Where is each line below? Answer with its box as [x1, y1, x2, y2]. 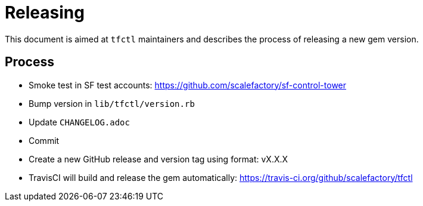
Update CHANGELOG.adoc [29, 116, 130, 127]
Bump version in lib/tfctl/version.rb [29, 98, 195, 109]
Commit [29, 135, 60, 146]
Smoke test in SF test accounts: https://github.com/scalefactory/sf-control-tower [29, 79, 347, 90]
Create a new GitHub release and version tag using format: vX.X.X [29, 153, 288, 164]
